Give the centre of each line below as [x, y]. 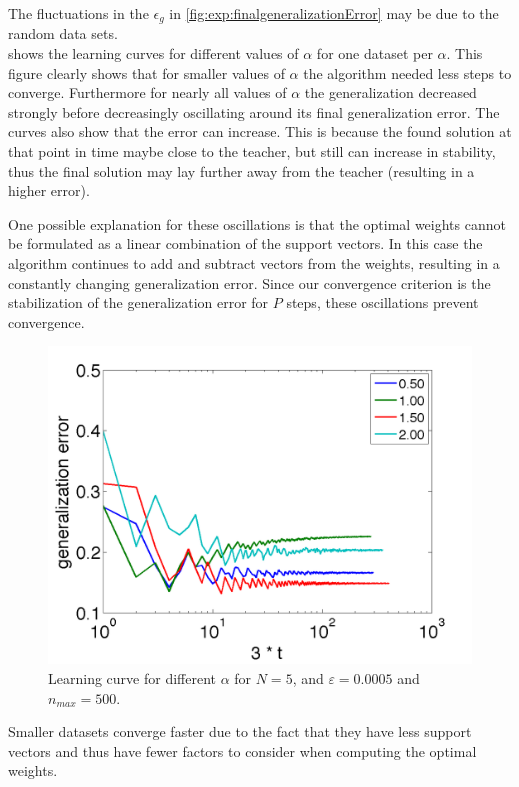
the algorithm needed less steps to [407, 72]
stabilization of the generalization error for [138, 302]
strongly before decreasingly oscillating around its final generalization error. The [254, 111]
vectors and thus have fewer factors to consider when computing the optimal [242, 750]
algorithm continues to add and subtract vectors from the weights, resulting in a [254, 262]
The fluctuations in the [78, 13]
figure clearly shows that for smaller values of [146, 72]
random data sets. [63, 33]
